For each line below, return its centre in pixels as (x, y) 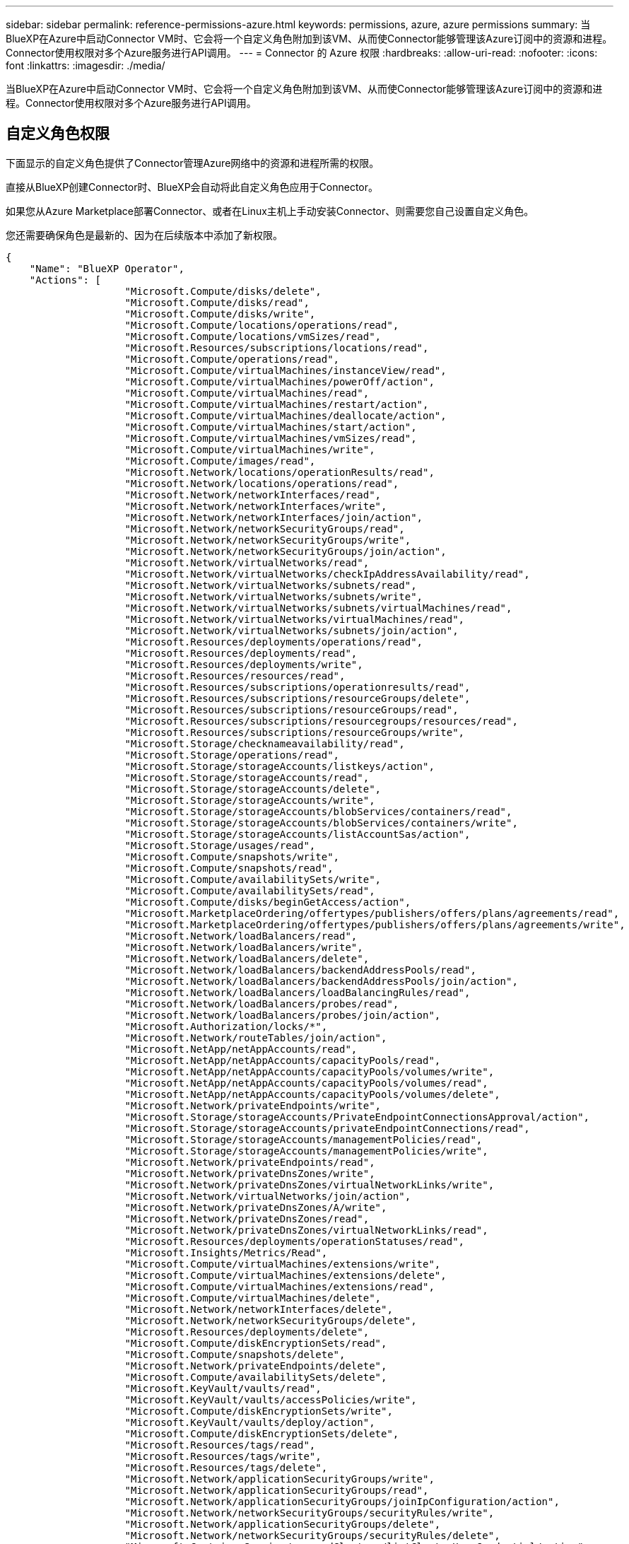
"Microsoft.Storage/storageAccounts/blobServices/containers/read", (318, 811)
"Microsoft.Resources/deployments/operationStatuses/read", (295, 1241)
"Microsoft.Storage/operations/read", (232, 755)
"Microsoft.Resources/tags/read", (220, 1445)
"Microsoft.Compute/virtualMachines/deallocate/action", (286, 415)
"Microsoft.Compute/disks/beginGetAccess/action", (268, 902)
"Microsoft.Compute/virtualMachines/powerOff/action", (280, 381)
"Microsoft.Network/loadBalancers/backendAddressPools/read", (300, 970)
